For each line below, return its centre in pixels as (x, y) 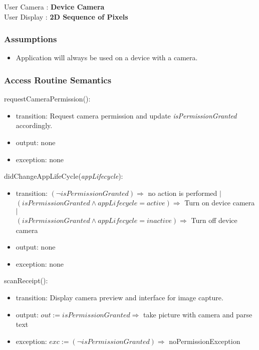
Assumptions (31, 39)
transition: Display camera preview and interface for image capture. (119, 297)
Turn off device (214, 220)
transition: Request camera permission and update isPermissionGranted (126, 115)
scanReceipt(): (26, 280)
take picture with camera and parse (198, 314)
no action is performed (183, 193)
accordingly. (34, 125)
